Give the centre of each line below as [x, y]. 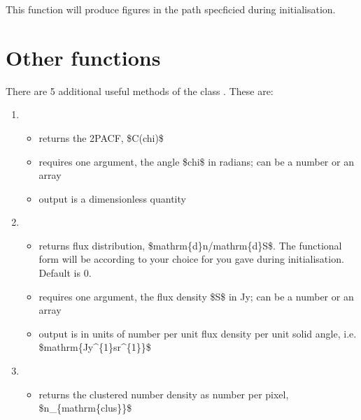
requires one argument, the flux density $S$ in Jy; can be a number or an [196, 296]
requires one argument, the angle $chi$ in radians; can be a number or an [196, 161]
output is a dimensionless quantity [112, 198]
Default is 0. [65, 273]
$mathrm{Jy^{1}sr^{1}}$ [95, 347]
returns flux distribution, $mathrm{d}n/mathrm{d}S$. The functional [190, 245]
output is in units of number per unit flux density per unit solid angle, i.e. [198, 333]
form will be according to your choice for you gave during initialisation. [191, 259]
